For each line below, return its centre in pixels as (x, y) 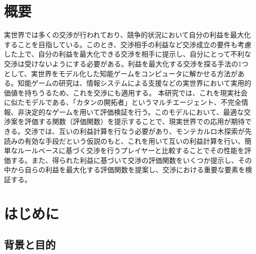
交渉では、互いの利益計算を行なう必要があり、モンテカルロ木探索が (135, 131)
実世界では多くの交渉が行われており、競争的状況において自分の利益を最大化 (128, 35)
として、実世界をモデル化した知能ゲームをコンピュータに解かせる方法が (121, 73)
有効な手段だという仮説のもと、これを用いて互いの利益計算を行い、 (134, 141)
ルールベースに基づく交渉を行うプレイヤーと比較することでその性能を (131, 150)
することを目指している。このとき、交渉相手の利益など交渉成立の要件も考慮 (128, 44)
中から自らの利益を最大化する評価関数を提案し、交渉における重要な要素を (125, 170)
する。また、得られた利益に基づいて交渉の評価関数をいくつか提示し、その (131, 160)
